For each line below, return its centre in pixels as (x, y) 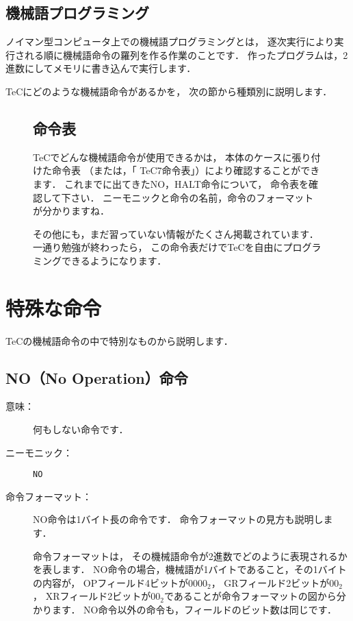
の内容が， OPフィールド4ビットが (110, 582)
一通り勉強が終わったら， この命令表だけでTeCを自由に (158, 247)
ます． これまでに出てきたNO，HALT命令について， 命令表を (171, 183)
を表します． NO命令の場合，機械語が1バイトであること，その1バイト (190, 569)
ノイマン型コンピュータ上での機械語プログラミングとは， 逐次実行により (170, 41)
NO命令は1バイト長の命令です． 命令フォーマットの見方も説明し (178, 519)
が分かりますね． (71, 211)
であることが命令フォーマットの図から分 (255, 596)
